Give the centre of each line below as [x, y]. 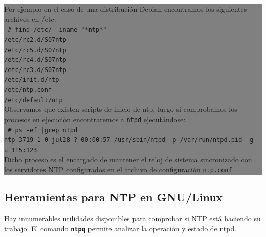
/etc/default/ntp [34, 100]
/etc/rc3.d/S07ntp [35, 70]
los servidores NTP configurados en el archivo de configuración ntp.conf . [119, 169]
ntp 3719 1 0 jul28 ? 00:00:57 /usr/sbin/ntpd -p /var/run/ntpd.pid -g [129, 140]
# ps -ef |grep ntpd [43, 130]
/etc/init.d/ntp [32, 80]
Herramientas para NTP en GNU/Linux [114, 197]
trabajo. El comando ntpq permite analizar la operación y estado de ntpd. [120, 228]
